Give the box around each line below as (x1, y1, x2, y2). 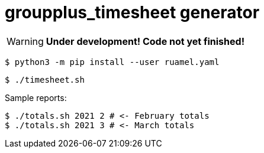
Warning (7, 35, 44, 47)
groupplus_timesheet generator (5, 2, 260, 22)
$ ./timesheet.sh (5, 74, 85, 84)
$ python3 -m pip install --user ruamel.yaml (5, 57, 220, 67)
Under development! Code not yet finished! (46, 35, 245, 47)
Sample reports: (5, 92, 67, 103)
